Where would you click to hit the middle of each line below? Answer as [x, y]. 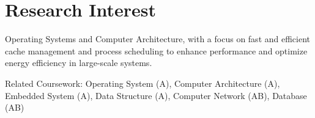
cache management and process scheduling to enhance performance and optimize [156, 50]
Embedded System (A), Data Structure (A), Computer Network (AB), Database [156, 95]
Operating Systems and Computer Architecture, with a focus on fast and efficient [158, 39]
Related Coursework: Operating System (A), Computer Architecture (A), [143, 83]
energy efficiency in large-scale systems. [79, 63]
